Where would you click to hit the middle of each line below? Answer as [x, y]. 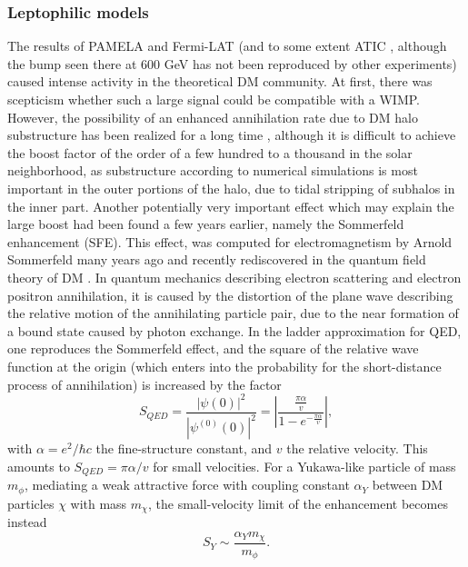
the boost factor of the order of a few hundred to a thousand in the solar [210, 152]
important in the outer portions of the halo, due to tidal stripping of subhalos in [231, 188]
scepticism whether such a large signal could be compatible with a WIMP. [214, 99]
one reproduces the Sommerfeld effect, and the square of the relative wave [213, 348]
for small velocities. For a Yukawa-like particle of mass [304, 466]
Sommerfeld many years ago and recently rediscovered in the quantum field [217, 259]
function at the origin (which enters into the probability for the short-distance [224, 366]
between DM [408, 485]
